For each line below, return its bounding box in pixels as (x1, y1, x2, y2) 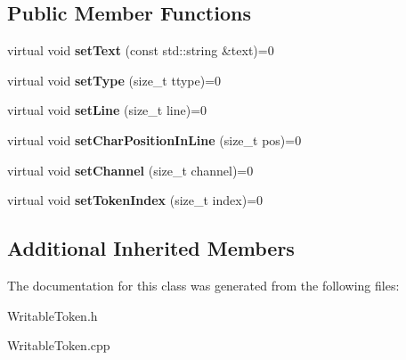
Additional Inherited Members (7, 234, 295, 262)
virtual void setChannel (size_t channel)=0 (7, 160, 254, 179)
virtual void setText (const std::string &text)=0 (7, 41, 274, 60)
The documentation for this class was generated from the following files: (7, 275, 400, 294)
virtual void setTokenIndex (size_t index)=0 (7, 191, 264, 209)
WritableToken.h (7, 306, 98, 324)
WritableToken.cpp (7, 336, 110, 355)
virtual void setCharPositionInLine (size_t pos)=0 (7, 130, 302, 149)
